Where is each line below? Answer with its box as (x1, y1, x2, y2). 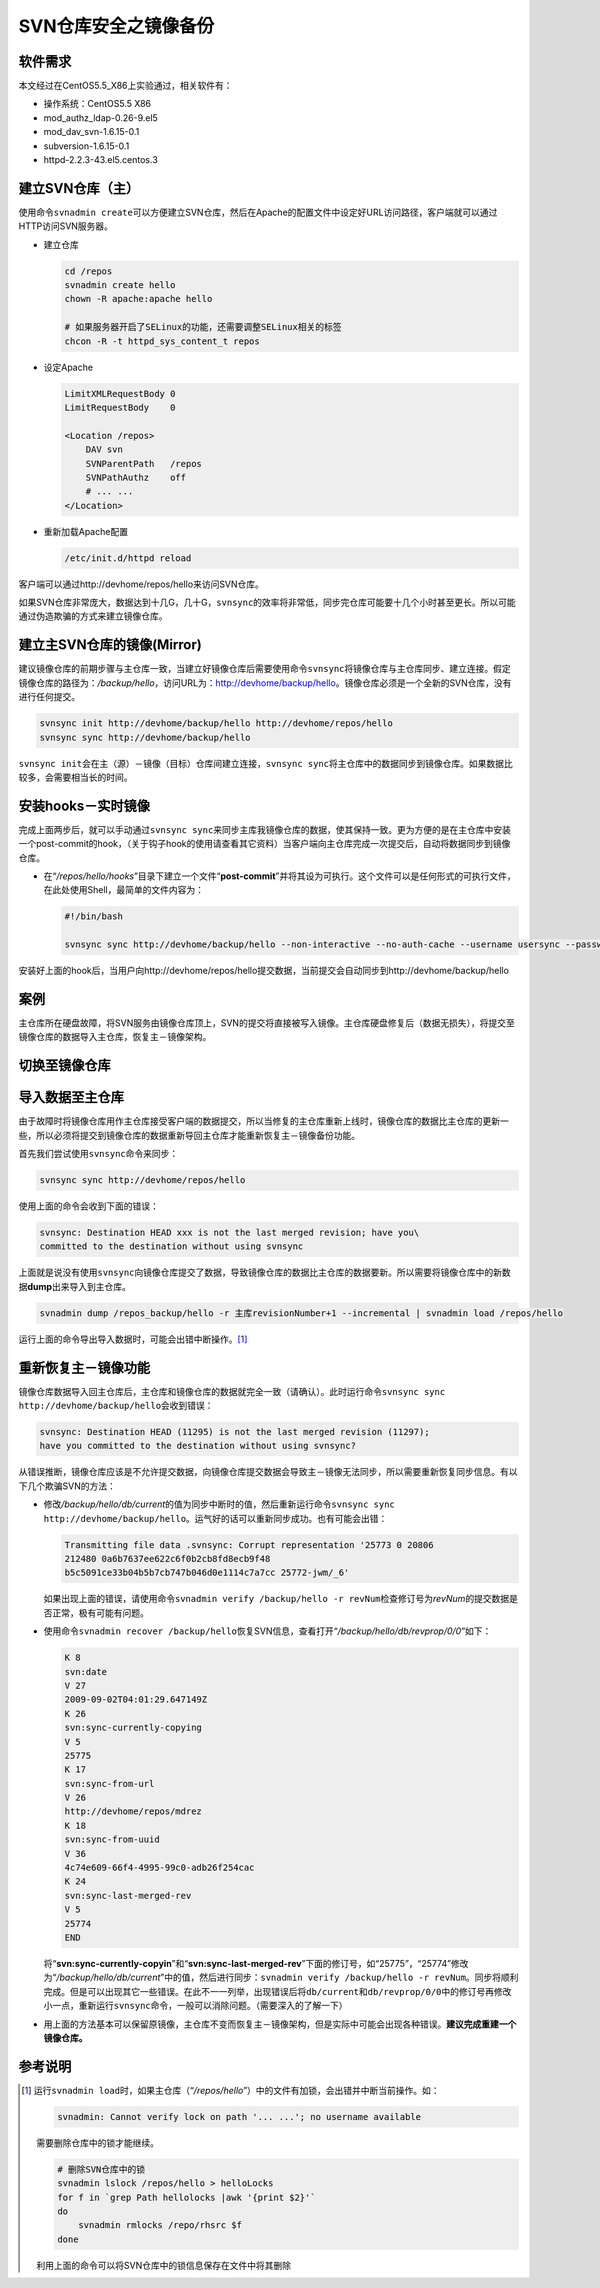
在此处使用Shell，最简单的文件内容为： (43, 884, 205, 896)
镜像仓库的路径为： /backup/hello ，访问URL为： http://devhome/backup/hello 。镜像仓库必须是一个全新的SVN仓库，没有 (18, 676, 512, 689)
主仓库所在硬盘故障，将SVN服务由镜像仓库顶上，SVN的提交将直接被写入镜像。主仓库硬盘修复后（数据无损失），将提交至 (18, 1017, 515, 1029)
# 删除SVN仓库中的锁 (56, 2163, 146, 2175)
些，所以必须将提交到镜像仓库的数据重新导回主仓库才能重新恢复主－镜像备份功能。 (18, 1129, 360, 1141)
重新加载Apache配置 (43, 525, 129, 537)
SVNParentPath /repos (85, 458, 202, 469)
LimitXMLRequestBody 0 (64, 388, 176, 399)
